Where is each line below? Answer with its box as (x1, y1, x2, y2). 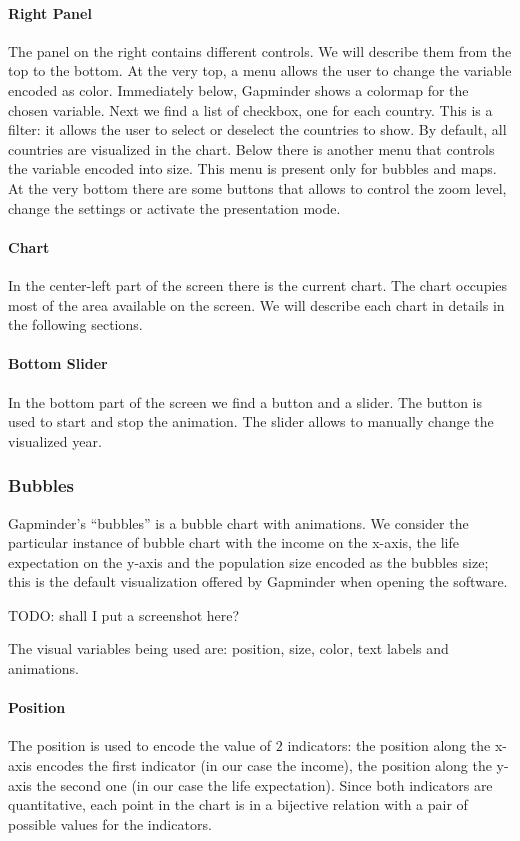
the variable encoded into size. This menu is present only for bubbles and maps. (8, 158, 497, 179)
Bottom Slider (8, 353, 108, 374)
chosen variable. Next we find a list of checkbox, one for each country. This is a (8, 99, 493, 120)
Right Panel (8, 2, 92, 23)
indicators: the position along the (287, 735, 491, 756)
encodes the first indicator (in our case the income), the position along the (36, 755, 492, 776)
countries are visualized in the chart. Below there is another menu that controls (8, 138, 495, 159)
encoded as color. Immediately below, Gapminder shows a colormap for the (8, 79, 469, 100)
